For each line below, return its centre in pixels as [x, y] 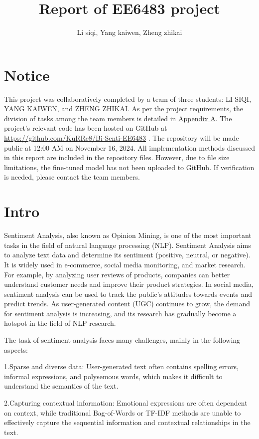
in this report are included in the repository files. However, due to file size [117, 157]
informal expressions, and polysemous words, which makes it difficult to [113, 376]
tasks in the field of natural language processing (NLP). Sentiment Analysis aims [128, 245]
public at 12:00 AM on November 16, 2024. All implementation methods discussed [129, 147]
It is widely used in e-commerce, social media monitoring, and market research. [125, 264]
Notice [27, 75]
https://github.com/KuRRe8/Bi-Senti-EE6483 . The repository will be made [122, 138]
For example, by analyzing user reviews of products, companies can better [117, 274]
